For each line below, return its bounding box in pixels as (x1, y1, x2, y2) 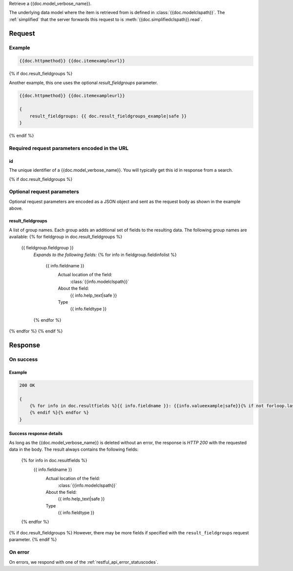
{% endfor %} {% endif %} (9, 328, 63, 334)
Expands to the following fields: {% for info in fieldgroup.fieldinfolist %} (33, 252, 177, 258)
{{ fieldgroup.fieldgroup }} (21, 245, 74, 251)
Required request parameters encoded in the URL (9, 145, 129, 152)
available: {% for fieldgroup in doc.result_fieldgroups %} (9, 234, 123, 240)
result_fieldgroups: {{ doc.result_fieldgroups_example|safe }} (29, 113, 187, 119)
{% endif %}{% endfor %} (29, 410, 89, 416)
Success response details (9, 431, 63, 437)
